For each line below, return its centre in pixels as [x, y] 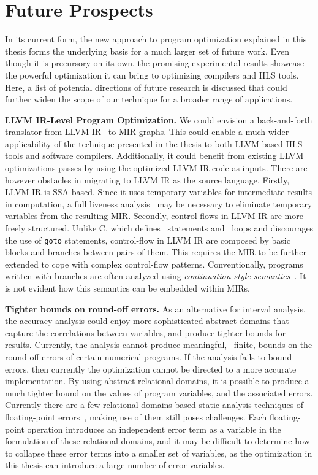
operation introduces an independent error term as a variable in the [154, 429]
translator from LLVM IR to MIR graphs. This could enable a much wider [147, 132]
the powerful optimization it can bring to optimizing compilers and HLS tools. [152, 75]
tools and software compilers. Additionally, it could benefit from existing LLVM [154, 156]
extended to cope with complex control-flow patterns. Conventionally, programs [154, 264]
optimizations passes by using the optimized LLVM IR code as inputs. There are [156, 168]
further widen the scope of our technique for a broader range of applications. [149, 99]
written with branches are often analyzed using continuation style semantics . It [156, 276]
